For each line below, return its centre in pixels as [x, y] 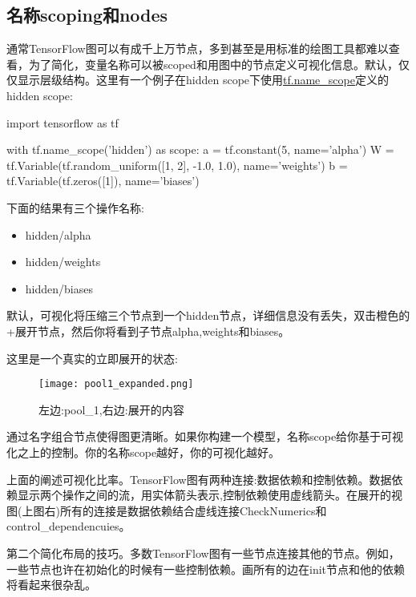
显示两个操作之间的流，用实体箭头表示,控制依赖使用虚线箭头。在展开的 [204, 495]
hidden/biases [59, 288]
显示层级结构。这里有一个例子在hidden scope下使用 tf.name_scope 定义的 [203, 80]
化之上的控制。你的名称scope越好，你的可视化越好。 [143, 452]
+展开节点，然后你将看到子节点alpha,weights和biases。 [148, 331]
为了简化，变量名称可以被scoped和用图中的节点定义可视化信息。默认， [213, 64]
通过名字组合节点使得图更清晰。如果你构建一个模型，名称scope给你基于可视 [205, 436]
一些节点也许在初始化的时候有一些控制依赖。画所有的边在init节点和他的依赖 [206, 569]
